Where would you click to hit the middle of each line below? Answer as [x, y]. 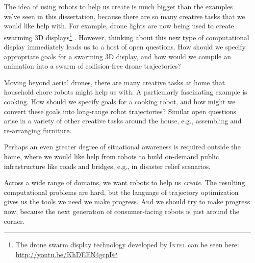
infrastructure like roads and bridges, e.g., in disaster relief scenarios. [107, 166]
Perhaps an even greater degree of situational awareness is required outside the [122, 147]
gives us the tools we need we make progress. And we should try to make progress [127, 202]
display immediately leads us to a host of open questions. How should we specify [125, 47]
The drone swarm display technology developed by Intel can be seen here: [127, 245]
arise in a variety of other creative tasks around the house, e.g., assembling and [123, 121]
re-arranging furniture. [38, 130]
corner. [14, 221]
